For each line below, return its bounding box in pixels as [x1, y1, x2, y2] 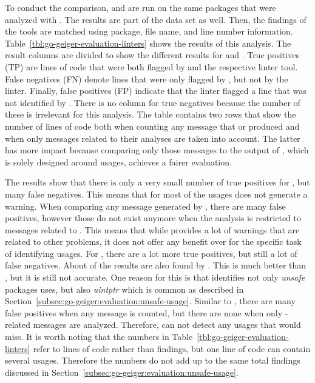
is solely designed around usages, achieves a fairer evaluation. [5, 155, 232, 168]
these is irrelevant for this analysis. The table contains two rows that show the [5, 108, 296, 121]
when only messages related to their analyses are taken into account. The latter [5, 132, 300, 144]
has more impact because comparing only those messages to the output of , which [5, 144, 309, 156]
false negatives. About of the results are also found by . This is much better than [5, 259, 307, 271]
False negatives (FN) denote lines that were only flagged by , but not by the [5, 72, 288, 85]
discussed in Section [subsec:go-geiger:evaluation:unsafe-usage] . [5, 365, 239, 378]
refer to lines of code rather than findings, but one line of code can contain [33, 342, 311, 355]
